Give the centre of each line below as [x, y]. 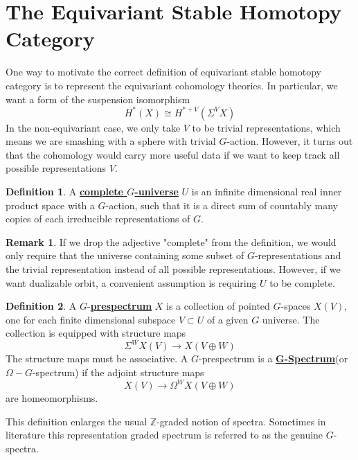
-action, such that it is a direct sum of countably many [222, 205]
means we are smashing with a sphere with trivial [111, 141]
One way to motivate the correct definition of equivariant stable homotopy [163, 72]
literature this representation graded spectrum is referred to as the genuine [164, 435]
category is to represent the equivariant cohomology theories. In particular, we [172, 85]
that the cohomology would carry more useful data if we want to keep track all [173, 154]
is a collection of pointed [218, 306]
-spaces [296, 306]
